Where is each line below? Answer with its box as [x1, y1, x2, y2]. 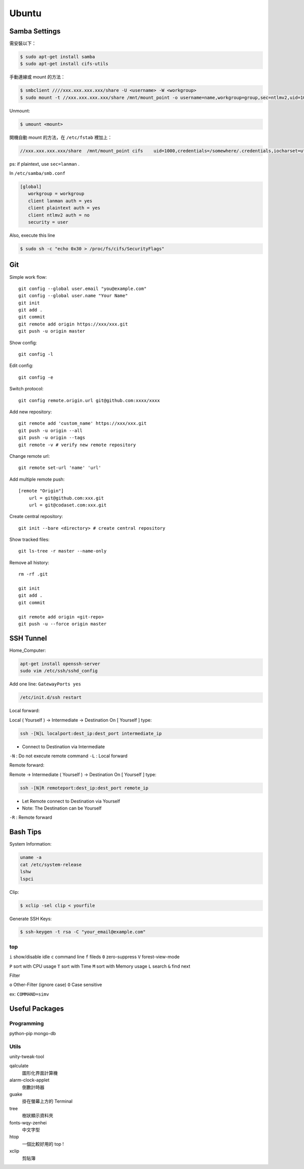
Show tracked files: [9, 536, 50, 542]
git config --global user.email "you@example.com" [18, 285, 147, 291]
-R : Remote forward [9, 814, 53, 821]
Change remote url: [9, 453, 50, 459]
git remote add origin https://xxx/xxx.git [18, 321, 128, 327]
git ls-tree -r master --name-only [18, 548, 107, 554]
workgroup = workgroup [28, 191, 85, 197]
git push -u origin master [18, 328, 86, 334]
